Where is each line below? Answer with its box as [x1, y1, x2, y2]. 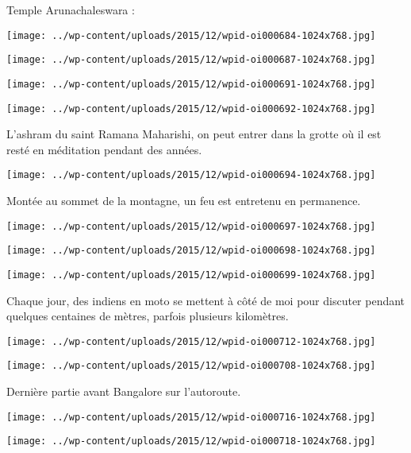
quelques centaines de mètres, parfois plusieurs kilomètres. [6, 308, 289, 324]
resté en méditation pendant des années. [6, 141, 202, 157]
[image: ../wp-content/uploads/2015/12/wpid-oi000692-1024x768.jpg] [6, 103, 376, 114]
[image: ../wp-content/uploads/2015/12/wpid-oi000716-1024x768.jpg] [6, 411, 376, 423]
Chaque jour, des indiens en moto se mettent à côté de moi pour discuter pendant [6, 292, 405, 308]
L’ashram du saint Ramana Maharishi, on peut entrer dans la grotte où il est [6, 126, 382, 142]
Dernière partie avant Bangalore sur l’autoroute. [6, 383, 241, 400]
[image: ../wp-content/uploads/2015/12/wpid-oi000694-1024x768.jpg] [6, 169, 376, 181]
